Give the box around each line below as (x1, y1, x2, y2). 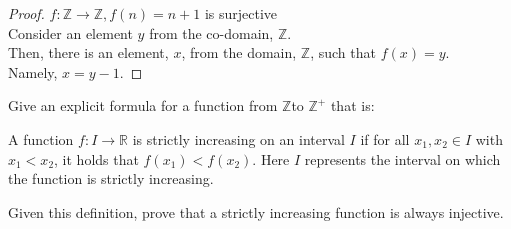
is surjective (204, 3, 278, 23)
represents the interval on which (304, 148, 501, 169)
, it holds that (54, 148, 139, 169)
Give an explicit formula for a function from (8, 95, 278, 116)
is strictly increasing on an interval (132, 128, 345, 149)
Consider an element (8, 22, 133, 43)
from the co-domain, (149, 22, 274, 43)
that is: (330, 95, 375, 116)
